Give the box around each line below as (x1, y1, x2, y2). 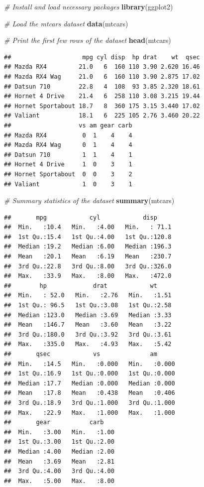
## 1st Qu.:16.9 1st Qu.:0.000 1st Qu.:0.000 (4, 370, 175, 377)
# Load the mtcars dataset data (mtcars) (4, 18, 128, 28)
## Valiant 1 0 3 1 (4, 180, 132, 188)
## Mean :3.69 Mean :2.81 (4, 458, 114, 465)
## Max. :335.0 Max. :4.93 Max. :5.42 (4, 341, 172, 348)
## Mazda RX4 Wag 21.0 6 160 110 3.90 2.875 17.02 (4, 73, 200, 80)
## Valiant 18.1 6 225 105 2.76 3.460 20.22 (4, 112, 200, 120)
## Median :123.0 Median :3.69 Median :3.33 (4, 311, 172, 319)
